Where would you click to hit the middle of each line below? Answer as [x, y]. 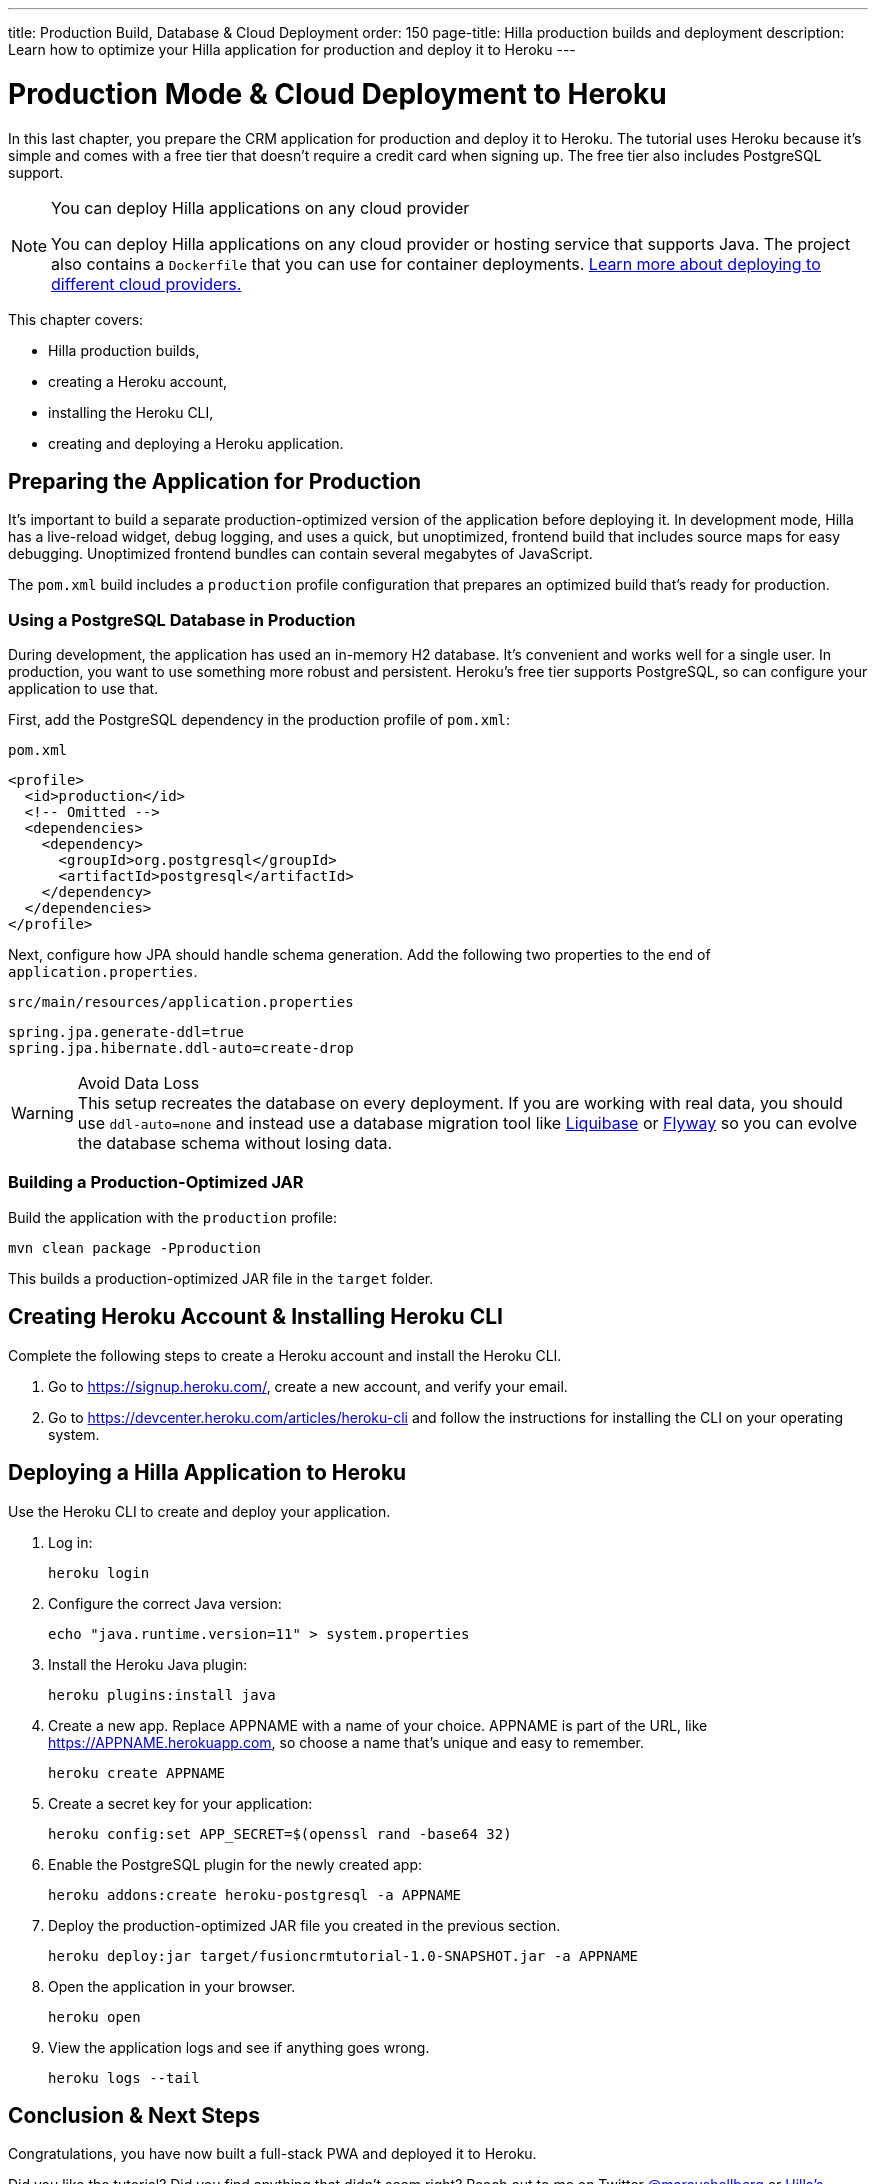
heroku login [99, 1572]
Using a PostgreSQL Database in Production [182, 619]
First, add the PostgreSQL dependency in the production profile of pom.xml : [259, 720]
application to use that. [83, 689]
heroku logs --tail [124, 2077]
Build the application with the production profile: [173, 1217]
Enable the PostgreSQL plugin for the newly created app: [235, 1864]
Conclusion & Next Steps [134, 2115]
